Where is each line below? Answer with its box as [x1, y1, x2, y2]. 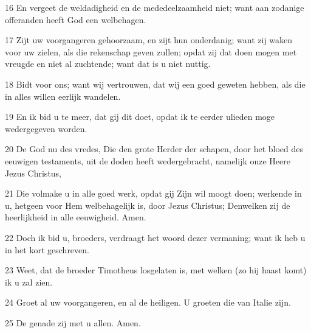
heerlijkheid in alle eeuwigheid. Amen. [5, 211, 146, 223]
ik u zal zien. [5, 275, 53, 288]
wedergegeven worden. [5, 122, 87, 135]
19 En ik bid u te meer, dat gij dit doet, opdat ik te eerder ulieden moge [5, 110, 275, 123]
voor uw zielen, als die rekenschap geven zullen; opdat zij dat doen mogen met [5, 45, 297, 58]
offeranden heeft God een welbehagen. [5, 13, 146, 26]
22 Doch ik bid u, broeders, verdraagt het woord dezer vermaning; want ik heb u [5, 231, 306, 244]
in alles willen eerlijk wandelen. [5, 89, 121, 102]
